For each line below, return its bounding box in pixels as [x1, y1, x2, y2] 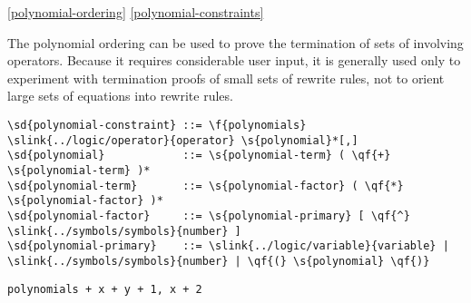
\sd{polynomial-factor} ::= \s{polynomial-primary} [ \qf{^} [7, 209, 410, 222]
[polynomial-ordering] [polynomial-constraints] [7, 3, 264, 21]
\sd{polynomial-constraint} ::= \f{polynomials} [7, 118, 307, 132]
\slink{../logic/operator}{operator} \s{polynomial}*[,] [7, 133, 358, 147]
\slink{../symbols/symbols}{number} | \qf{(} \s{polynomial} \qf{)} [7, 254, 430, 268]
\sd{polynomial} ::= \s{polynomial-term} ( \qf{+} [7, 149, 391, 162]
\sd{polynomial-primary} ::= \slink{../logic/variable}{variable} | [7, 239, 449, 253]
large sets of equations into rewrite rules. [7, 86, 233, 105]
